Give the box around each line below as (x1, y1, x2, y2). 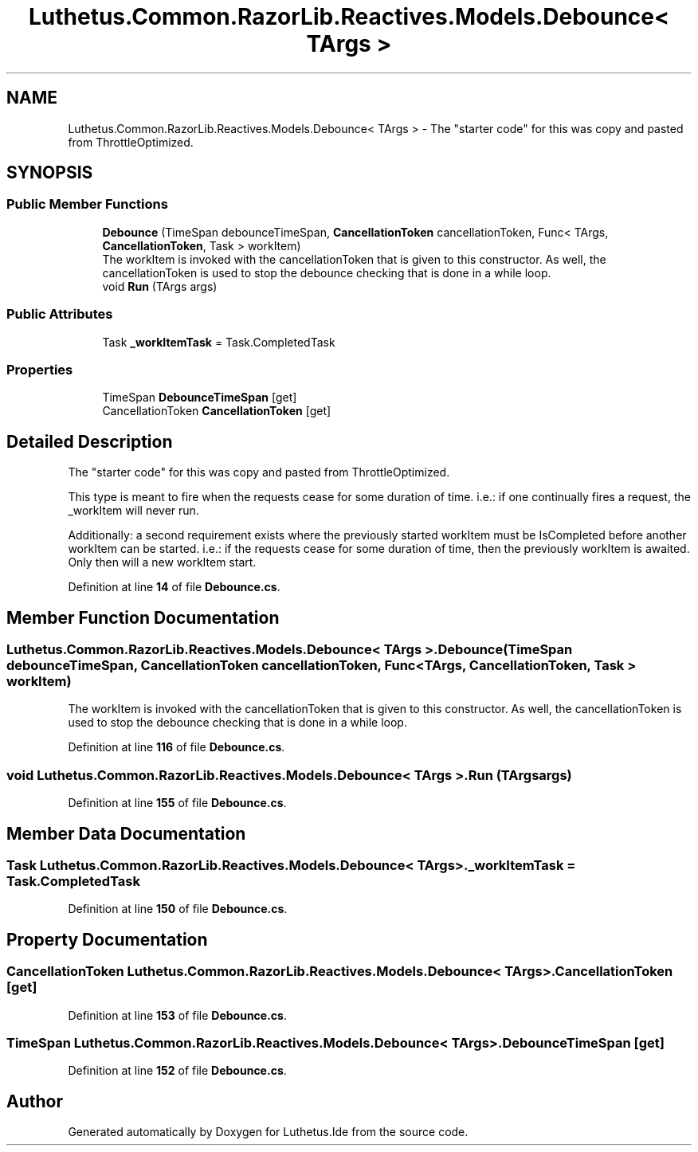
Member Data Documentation (6, 823, 246, 844)
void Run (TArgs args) (102, 279, 218, 293)
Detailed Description (6, 431, 173, 452)
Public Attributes (6, 306, 113, 323)
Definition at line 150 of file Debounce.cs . (68, 902, 288, 916)
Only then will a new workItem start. (68, 555, 257, 570)
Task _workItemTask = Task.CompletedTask (102, 335, 335, 349)
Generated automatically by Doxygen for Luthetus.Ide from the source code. (68, 1125, 469, 1139)
